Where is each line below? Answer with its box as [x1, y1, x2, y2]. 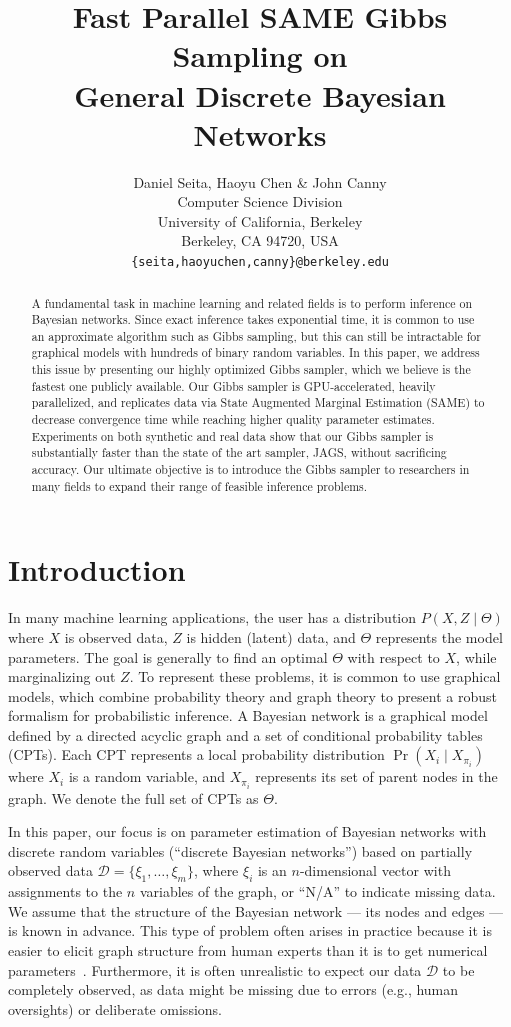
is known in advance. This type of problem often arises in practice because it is [8, 920, 492, 941]
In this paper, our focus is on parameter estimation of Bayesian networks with [8, 821, 487, 842]
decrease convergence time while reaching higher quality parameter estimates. [31, 411, 435, 428]
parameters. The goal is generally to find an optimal [8, 646, 328, 667]
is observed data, [64, 626, 168, 647]
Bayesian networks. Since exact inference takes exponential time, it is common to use [31, 311, 475, 328]
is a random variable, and [68, 766, 226, 787]
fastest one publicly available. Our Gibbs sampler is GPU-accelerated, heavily [31, 377, 436, 394]
